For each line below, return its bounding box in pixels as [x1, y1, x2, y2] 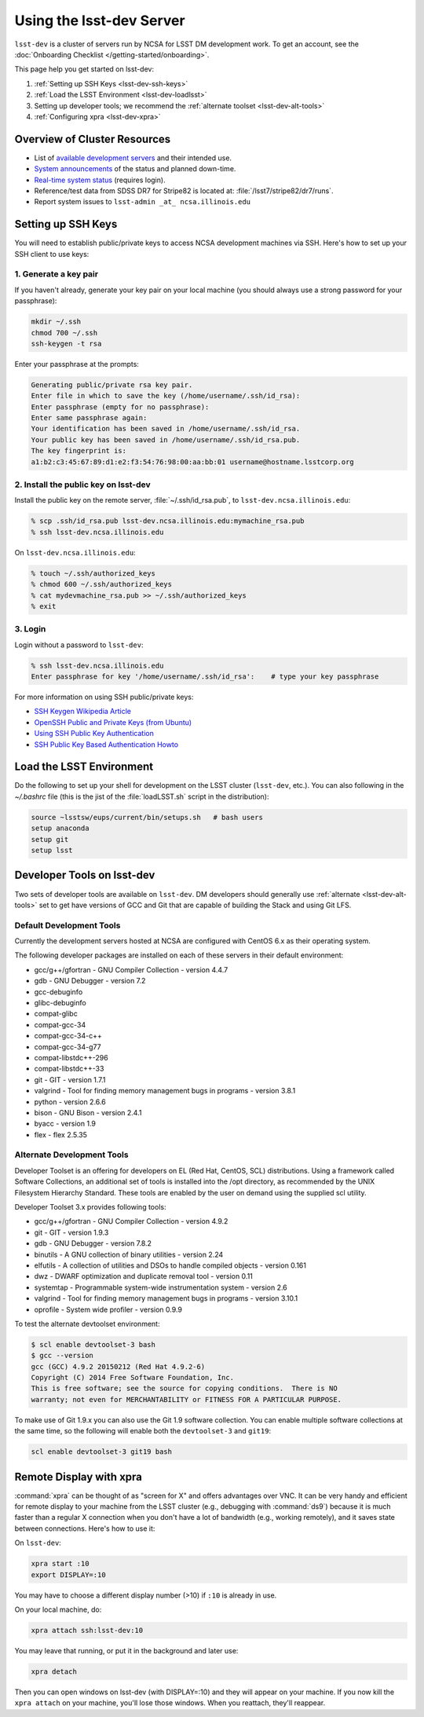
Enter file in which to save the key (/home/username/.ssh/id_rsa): [31, 391, 301, 401]
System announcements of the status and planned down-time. [34, 164, 236, 174]
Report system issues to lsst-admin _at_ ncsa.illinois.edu [34, 197, 251, 207]
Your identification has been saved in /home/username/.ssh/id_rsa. [31, 424, 301, 434]
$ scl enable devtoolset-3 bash [31, 1340, 156, 1349]
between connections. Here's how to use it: [14, 1524, 155, 1533]
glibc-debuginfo [34, 998, 86, 1007]
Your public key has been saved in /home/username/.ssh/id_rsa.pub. [31, 435, 301, 444]
